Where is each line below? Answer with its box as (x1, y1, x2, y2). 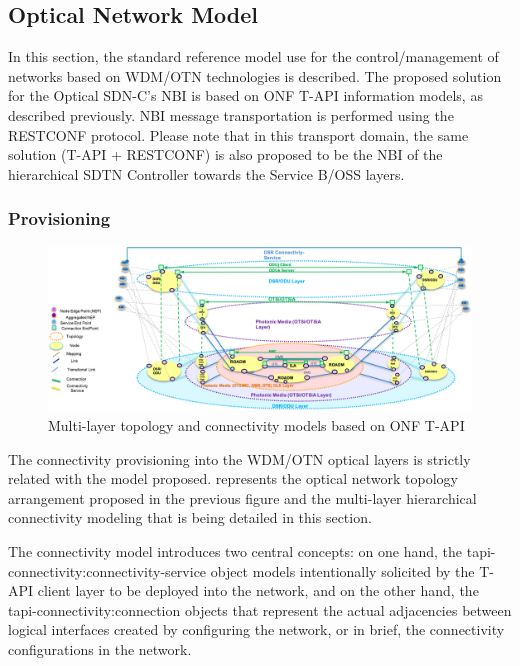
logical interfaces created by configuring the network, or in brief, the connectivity (8, 619, 505, 640)
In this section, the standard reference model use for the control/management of (8, 46, 499, 67)
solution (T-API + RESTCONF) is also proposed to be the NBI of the (8, 144, 443, 165)
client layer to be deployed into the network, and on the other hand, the (37, 580, 479, 601)
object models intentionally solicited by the (210, 560, 475, 581)
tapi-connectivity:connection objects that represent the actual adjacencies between (8, 599, 512, 620)
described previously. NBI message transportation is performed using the (8, 104, 454, 125)
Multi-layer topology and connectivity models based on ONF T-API (48, 414, 465, 435)
